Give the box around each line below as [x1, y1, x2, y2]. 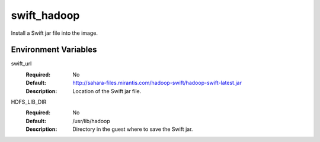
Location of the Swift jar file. [72, 87, 142, 94]
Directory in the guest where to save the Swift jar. [72, 126, 193, 133]
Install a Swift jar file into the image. [11, 29, 98, 37]
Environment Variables [11, 45, 97, 55]
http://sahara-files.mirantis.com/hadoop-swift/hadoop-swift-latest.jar [72, 80, 242, 87]
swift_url [11, 60, 32, 67]
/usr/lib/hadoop [72, 117, 111, 124]
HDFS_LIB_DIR [11, 98, 47, 105]
